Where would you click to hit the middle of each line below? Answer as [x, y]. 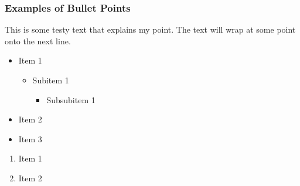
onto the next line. [38, 41]
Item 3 [30, 138]
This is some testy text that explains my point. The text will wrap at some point [150, 29]
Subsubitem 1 [71, 99]
